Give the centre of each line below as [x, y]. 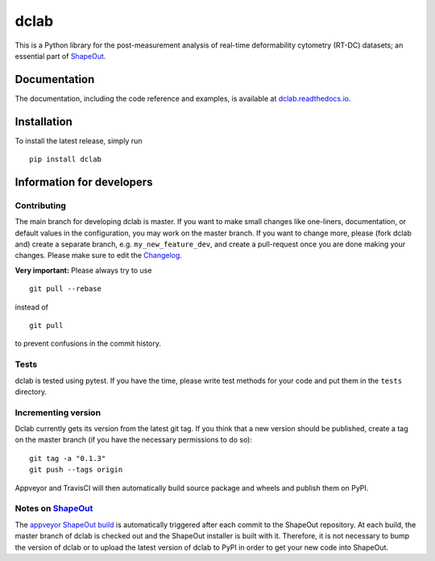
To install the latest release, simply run [79, 140]
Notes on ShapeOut [54, 509]
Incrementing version [58, 413]
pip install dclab [66, 160]
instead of [31, 307]
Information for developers [84, 182]
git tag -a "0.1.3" [68, 458]
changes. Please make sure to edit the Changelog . [99, 256]
